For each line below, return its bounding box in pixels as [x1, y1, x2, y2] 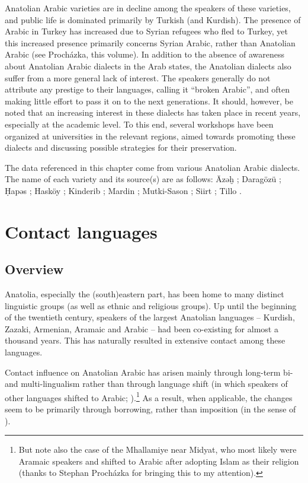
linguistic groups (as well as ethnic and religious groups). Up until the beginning [5, 299, 297, 312]
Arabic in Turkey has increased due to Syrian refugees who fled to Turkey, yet [5, 25, 288, 37]
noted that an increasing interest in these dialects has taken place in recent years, [5, 106, 301, 119]
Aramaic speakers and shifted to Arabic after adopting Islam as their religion [18, 455, 299, 467]
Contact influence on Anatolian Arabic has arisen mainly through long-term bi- [5, 366, 293, 378]
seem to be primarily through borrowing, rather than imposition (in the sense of [5, 403, 296, 415]
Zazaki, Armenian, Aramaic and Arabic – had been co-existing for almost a [5, 322, 278, 335]
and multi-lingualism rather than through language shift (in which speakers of [5, 377, 288, 390]
